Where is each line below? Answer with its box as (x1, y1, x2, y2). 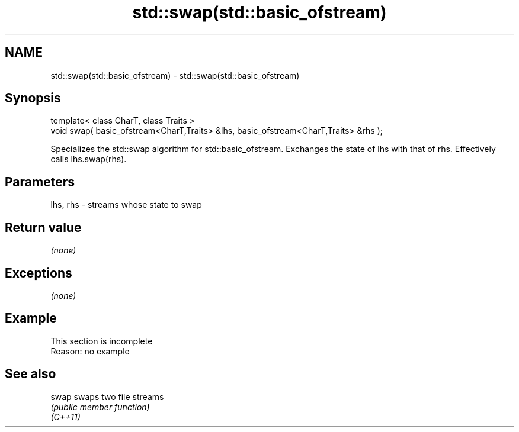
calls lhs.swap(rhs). (50, 154, 127, 165)
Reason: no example (50, 346, 130, 356)
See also (5, 366, 56, 382)
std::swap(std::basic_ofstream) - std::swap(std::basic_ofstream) (50, 70, 300, 80)
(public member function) (50, 401, 150, 412)
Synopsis (5, 91, 61, 106)
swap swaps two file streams (50, 391, 164, 402)
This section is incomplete (50, 336, 153, 346)
